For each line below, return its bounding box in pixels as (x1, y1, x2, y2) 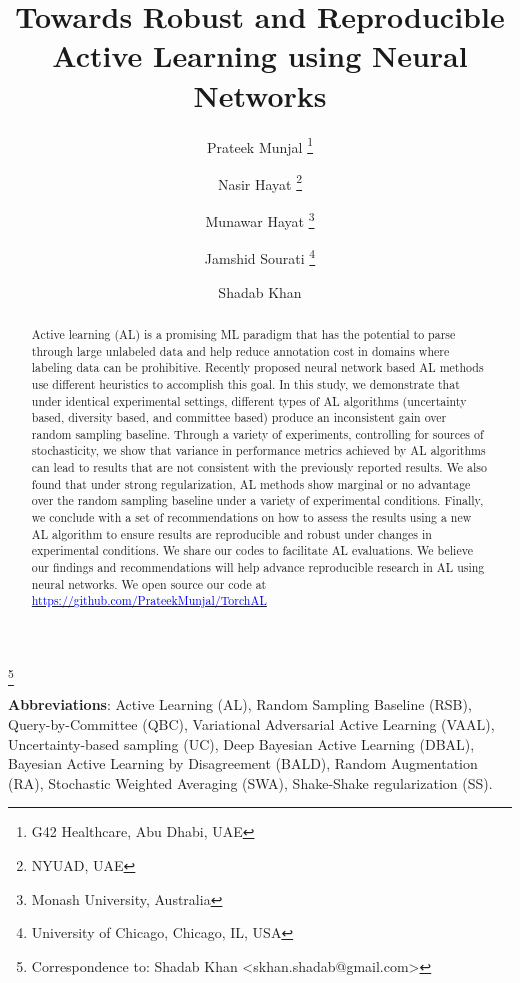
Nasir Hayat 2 (217, 170, 303, 194)
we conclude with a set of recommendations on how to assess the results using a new (31, 509, 472, 526)
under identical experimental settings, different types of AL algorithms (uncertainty (31, 392, 467, 409)
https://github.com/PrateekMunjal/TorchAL (31, 592, 267, 609)
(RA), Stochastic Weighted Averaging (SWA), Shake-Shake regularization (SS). (8, 772, 493, 793)
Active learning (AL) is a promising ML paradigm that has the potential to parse (31, 325, 456, 342)
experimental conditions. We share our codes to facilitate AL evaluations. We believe (31, 542, 473, 559)
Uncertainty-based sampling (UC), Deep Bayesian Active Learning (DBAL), (8, 733, 475, 754)
